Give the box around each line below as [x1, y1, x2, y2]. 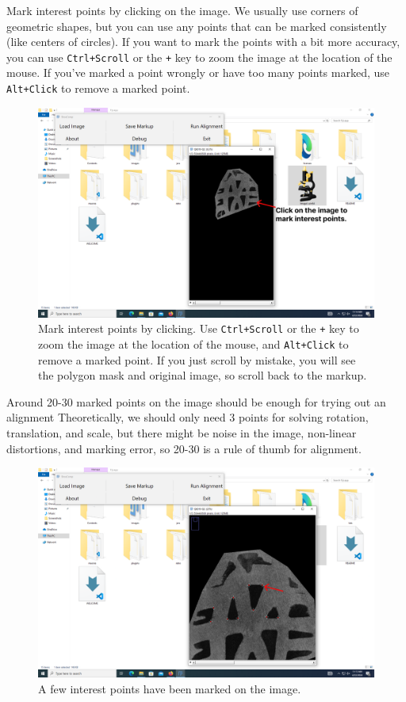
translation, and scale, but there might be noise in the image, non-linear [6, 424, 357, 441]
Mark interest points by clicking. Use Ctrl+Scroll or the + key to [38, 320, 359, 337]
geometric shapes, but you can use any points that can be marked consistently [6, 17, 387, 34]
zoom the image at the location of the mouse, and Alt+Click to [38, 335, 349, 352]
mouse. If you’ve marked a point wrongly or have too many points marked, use [6, 64, 389, 81]
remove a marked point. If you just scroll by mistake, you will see [38, 351, 356, 368]
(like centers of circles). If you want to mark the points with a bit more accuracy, [6, 33, 400, 50]
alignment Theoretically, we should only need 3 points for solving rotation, [6, 409, 369, 425]
